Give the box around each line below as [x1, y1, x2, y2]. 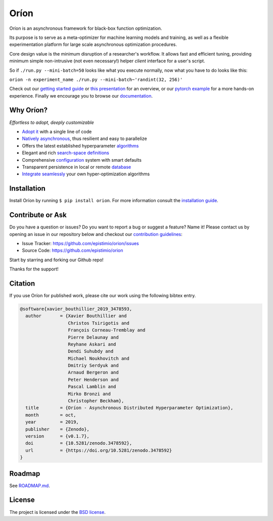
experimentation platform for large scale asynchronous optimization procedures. [9, 41, 177, 48]
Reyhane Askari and [68, 341, 116, 347]
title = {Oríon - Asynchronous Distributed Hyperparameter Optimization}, [25, 405, 234, 411]
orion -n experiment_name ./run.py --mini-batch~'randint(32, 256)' [9, 76, 183, 82]
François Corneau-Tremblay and [68, 327, 146, 333]
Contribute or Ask [9, 211, 67, 219]
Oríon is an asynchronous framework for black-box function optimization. [9, 25, 162, 31]
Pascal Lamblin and [68, 384, 116, 390]
